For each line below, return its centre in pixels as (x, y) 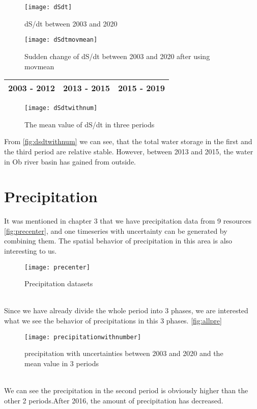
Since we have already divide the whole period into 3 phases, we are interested (126, 310)
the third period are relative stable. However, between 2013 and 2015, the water (129, 151)
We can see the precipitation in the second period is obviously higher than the (126, 390)
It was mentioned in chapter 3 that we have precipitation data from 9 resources (128, 221)
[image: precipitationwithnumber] (83, 337)
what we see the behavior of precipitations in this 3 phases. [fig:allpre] (113, 321)
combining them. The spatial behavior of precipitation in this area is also (118, 241)
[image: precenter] (57, 267)
